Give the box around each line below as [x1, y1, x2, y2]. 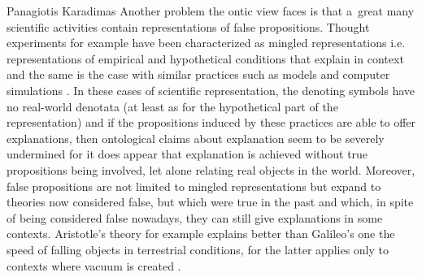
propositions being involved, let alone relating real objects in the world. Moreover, [7, 161, 415, 178]
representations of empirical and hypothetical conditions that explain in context [7, 50, 404, 67]
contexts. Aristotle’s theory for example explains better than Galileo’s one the [7, 225, 395, 242]
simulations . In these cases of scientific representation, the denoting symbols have [7, 81, 415, 98]
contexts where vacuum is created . [7, 257, 181, 274]
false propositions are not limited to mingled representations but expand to [7, 177, 381, 194]
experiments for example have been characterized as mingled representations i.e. [7, 34, 406, 51]
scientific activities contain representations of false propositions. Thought [7, 18, 370, 35]
